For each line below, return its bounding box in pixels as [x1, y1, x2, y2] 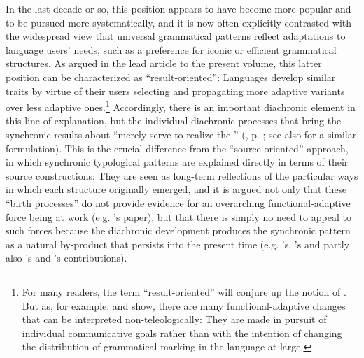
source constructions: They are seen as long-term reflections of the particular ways [6, 168, 358, 182]
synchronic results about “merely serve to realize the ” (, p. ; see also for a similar [6, 127, 357, 141]
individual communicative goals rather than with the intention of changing [22, 325, 342, 340]
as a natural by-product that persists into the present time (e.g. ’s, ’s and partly [6, 236, 350, 251]
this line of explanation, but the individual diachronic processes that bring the [6, 113, 342, 128]
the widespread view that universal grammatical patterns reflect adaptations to [6, 29, 346, 43]
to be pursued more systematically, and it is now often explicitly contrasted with [6, 15, 352, 29]
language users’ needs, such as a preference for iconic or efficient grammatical [6, 42, 337, 57]
